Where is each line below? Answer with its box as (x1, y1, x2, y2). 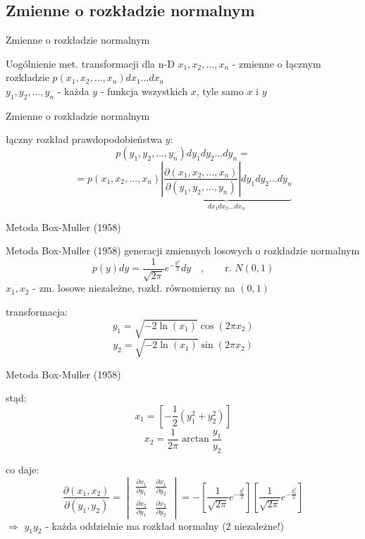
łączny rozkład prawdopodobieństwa (6, 132, 162, 147)
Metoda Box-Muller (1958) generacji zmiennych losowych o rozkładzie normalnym (6, 243, 360, 258)
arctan (181, 434, 209, 445)
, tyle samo (196, 83, 244, 98)
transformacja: (6, 304, 68, 319)
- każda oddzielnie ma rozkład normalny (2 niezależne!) (45, 518, 285, 533)
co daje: (6, 461, 39, 476)
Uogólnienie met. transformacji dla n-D (6, 56, 175, 70)
